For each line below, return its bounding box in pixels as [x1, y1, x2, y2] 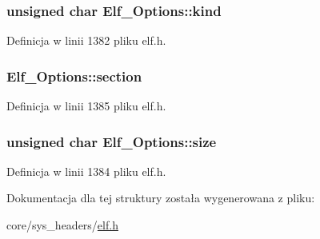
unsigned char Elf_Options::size [6, 131, 217, 151]
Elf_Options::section [6, 66, 142, 86]
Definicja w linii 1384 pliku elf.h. [6, 162, 166, 179]
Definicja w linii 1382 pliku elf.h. [6, 32, 166, 49]
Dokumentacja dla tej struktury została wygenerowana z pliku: [6, 189, 315, 206]
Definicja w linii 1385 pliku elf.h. [6, 98, 166, 114]
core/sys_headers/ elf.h [6, 217, 118, 233]
